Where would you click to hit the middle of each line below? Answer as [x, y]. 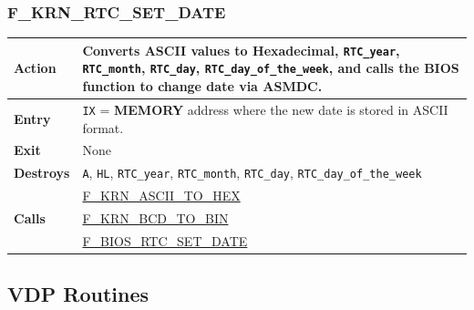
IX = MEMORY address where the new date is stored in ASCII [265, 109]
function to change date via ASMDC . [202, 86]
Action [35, 68]
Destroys [42, 173]
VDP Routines [78, 294]
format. [103, 127]
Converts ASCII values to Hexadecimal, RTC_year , [241, 50]
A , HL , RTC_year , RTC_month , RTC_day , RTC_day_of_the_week [252, 173]
